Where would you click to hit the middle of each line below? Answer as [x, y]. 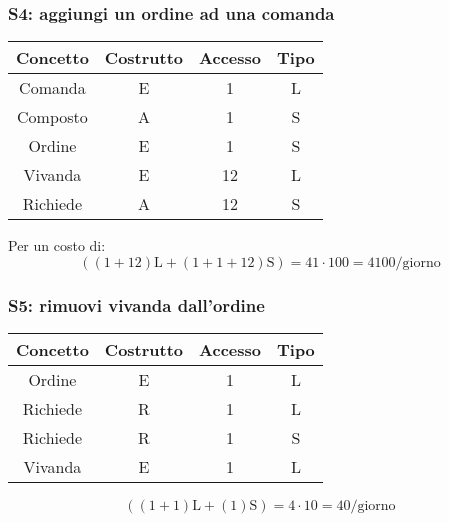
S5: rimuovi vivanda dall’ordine [136, 304]
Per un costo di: [57, 245]
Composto [52, 117]
